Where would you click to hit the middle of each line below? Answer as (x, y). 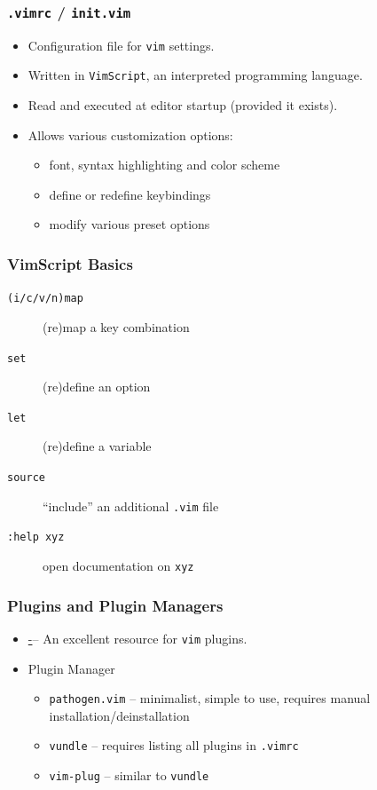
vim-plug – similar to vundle (129, 775)
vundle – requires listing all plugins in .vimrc (174, 745)
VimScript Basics (70, 263)
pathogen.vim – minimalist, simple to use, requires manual (210, 698)
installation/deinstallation (119, 715)
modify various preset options (130, 224)
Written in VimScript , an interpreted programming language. (195, 75)
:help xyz (36, 537)
